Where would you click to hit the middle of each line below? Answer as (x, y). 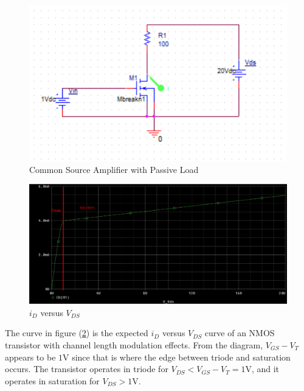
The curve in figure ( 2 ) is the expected (77, 333)
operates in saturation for (52, 380)
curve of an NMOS (240, 333)
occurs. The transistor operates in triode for (87, 369)
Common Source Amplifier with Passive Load (114, 169)
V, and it (262, 369)
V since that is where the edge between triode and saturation (177, 357)
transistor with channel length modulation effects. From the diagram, (134, 344)
